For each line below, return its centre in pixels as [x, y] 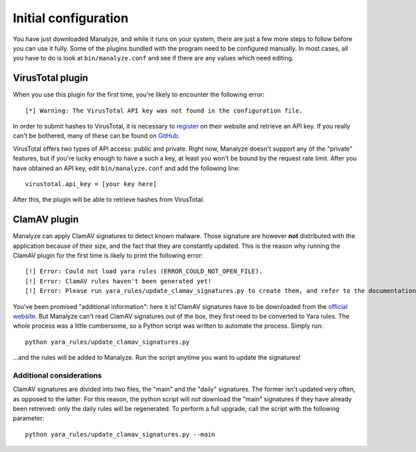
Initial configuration [71, 18]
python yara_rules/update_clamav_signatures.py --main [120, 434]
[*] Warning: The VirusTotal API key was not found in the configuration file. [164, 110]
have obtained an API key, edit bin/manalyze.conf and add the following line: [127, 168]
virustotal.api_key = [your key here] [91, 184]
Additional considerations [57, 375]
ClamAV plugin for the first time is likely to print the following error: [108, 256]
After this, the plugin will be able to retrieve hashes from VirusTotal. [109, 200]
